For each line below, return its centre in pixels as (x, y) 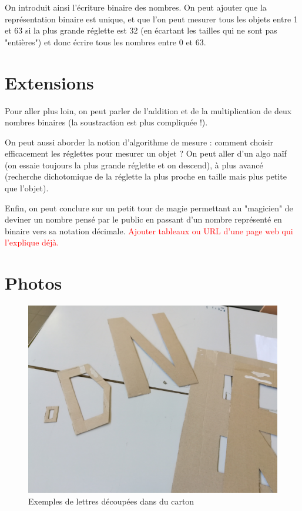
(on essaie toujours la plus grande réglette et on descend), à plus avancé (134, 165)
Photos (33, 283)
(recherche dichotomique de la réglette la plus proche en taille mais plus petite (146, 176)
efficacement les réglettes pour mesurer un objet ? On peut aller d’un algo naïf (146, 153)
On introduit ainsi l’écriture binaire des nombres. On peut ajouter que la (136, 7)
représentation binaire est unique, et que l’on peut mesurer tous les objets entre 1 (151, 19)
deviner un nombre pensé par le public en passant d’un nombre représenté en (143, 219)
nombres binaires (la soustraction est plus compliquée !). (106, 122)
